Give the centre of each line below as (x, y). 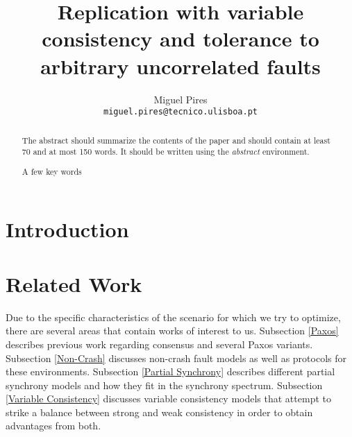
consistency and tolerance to (181, 38)
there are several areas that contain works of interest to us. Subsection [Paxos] (172, 331)
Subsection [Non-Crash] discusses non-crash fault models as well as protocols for (176, 358)
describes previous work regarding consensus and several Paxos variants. (159, 344)
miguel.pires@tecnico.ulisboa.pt (181, 112)
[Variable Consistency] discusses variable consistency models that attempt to (168, 399)
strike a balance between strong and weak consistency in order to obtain (159, 412)
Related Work (74, 283)
